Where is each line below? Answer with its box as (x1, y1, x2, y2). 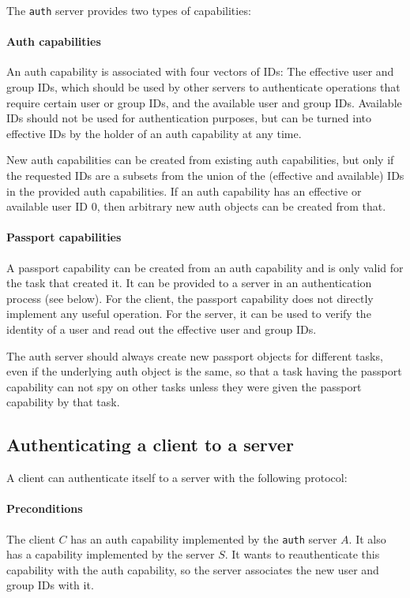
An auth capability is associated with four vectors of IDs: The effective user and (6, 63, 394, 80)
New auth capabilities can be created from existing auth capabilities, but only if (6, 151, 394, 168)
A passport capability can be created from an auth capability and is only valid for (6, 259, 404, 275)
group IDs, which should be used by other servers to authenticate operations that (6, 79, 401, 95)
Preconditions (6, 500, 83, 517)
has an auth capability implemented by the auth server (70, 530, 337, 547)
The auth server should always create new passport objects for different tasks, (6, 347, 383, 364)
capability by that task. (6, 394, 120, 410)
